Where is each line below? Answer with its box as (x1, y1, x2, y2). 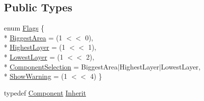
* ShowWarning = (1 (4, 71, 67, 81)
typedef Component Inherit (4, 87, 86, 98)
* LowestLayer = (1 (4, 51, 63, 62)
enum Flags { (4, 23, 44, 33)
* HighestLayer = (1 (4, 42, 65, 52)
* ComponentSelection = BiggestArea (4, 61, 118, 71)
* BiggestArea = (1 (4, 32, 62, 42)
